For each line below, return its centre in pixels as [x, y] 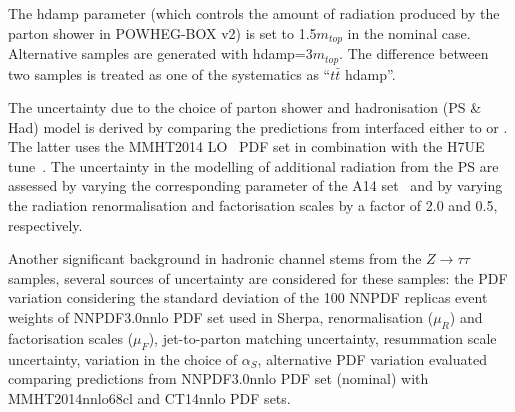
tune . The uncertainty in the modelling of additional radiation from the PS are [253, 165]
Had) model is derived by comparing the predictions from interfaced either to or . [258, 126]
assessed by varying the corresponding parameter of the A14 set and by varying [255, 185]
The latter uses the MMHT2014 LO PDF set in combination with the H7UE [246, 146]
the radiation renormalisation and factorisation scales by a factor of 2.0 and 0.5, [253, 205]
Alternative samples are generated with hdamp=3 [160, 53]
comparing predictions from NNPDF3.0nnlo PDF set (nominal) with [218, 378]
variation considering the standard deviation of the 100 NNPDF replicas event [248, 297]
